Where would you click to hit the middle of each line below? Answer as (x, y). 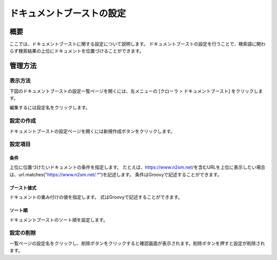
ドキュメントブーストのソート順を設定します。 (58, 220)
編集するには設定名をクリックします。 (50, 107)
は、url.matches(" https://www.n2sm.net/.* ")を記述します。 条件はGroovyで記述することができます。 (116, 174)
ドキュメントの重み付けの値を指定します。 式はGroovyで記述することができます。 (96, 197)
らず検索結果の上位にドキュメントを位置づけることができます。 (77, 51)
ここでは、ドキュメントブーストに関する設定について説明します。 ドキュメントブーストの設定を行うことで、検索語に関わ (137, 44)
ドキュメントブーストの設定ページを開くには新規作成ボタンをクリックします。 (92, 131)
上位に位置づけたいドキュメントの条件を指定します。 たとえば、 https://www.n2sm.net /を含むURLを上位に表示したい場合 (137, 168)
